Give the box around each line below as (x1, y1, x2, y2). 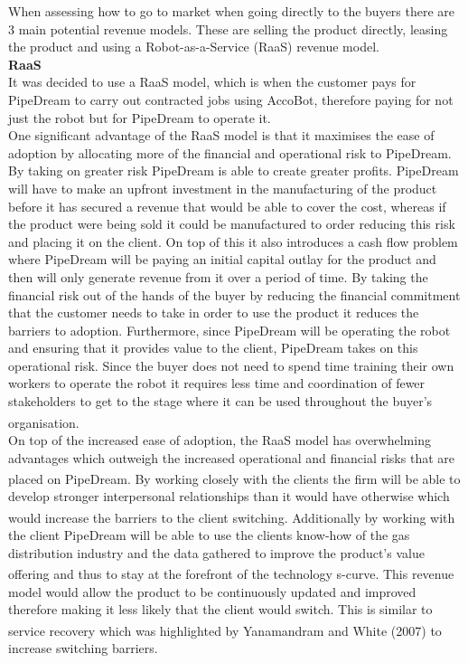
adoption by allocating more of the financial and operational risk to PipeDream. (8, 143, 452, 162)
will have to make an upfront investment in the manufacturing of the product (8, 178, 437, 197)
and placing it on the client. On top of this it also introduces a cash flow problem (8, 232, 458, 251)
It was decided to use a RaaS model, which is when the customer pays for (8, 72, 417, 91)
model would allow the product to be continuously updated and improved (8, 582, 417, 601)
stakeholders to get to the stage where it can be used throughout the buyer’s (8, 392, 433, 411)
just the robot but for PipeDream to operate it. (8, 108, 271, 127)
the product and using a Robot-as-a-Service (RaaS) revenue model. (8, 37, 379, 56)
